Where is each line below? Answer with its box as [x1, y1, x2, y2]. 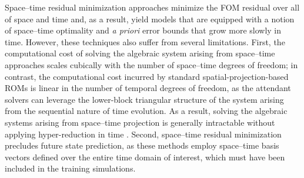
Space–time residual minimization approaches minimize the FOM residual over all [5, 1, 300, 13]
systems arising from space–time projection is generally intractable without [5, 116, 275, 128]
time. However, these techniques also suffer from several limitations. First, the [5, 35, 285, 48]
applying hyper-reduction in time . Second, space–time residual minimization [5, 127, 282, 140]
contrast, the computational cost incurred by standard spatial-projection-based [5, 70, 289, 82]
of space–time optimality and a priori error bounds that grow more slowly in [5, 24, 282, 36]
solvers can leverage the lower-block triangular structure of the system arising [5, 93, 284, 105]
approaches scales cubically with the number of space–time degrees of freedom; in [5, 58, 298, 70]
